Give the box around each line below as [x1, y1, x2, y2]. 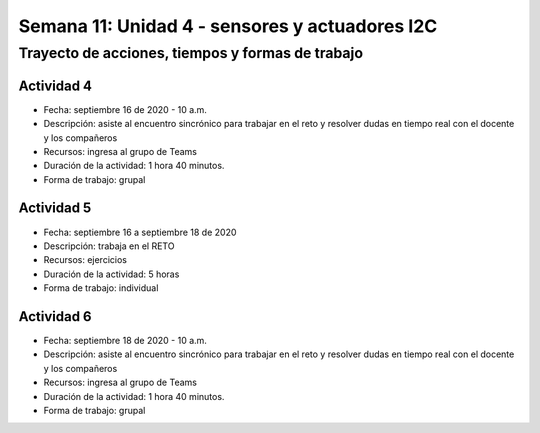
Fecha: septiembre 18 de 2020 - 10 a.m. [43, 335, 207, 347]
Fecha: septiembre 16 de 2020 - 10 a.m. [43, 103, 207, 115]
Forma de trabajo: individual [43, 282, 159, 294]
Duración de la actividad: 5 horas [43, 268, 180, 280]
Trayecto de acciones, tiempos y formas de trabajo [18, 44, 364, 62]
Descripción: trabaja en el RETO [43, 240, 175, 252]
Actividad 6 [18, 308, 92, 325]
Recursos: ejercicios [43, 254, 127, 266]
